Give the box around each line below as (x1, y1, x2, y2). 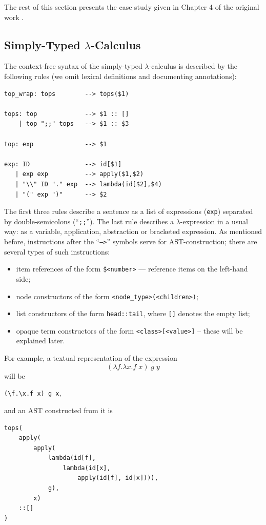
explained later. (16, 335, 65, 346)
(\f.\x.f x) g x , (4, 387, 62, 398)
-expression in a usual (180, 216, 248, 226)
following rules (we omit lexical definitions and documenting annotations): (4, 70, 237, 81)
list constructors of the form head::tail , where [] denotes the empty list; (16, 308, 250, 319)
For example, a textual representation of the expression (4, 353, 177, 363)
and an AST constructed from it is (4, 404, 113, 415)
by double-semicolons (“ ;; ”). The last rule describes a (4, 216, 174, 226)
